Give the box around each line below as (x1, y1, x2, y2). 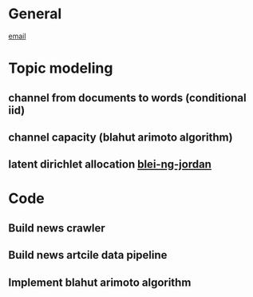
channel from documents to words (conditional (8, 91, 247, 105)
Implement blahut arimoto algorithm (8, 275, 192, 289)
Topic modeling (8, 59, 113, 77)
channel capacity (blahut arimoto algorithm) (8, 130, 233, 144)
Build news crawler (8, 221, 105, 235)
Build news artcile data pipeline (8, 248, 168, 262)
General (8, 5, 62, 23)
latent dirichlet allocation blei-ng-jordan (8, 157, 211, 172)
